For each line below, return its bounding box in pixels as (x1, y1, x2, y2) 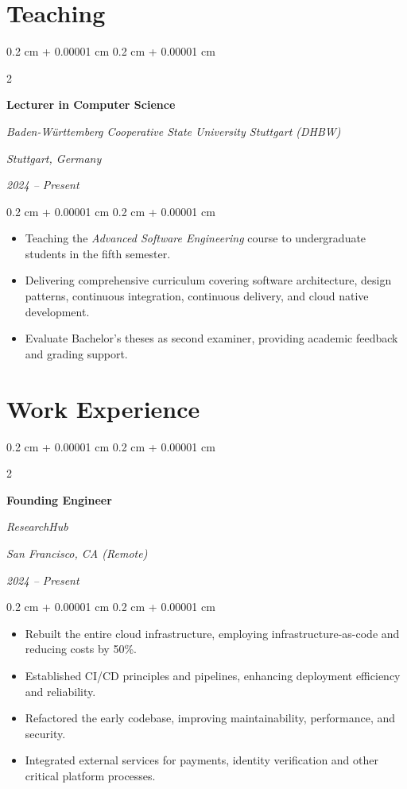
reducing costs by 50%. (25, 640, 137, 657)
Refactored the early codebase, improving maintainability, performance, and (25, 710, 396, 726)
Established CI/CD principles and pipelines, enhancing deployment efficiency (25, 667, 401, 683)
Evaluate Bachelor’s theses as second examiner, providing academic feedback (25, 330, 398, 346)
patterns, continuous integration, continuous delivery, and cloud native (25, 288, 369, 304)
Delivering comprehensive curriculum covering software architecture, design (25, 272, 392, 288)
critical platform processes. (25, 767, 156, 783)
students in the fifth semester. (25, 245, 171, 261)
